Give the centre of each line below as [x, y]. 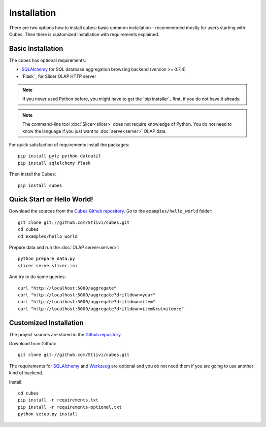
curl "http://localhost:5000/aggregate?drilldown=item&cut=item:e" [101, 309]
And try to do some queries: [37, 277]
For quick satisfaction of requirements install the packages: [69, 144]
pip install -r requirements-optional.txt [70, 407]
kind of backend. [26, 373]
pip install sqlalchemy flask [54, 163]
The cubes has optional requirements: [48, 60]
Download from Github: [33, 344]
